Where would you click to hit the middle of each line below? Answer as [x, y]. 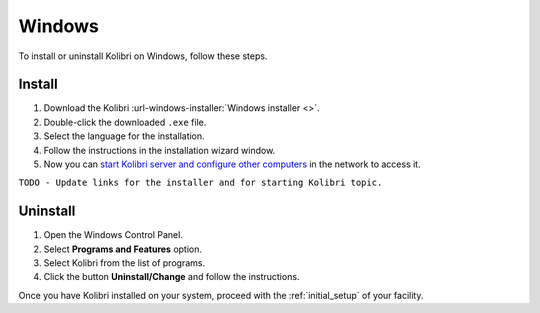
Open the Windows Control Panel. [113, 235]
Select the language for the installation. [124, 136]
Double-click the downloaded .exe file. [125, 122]
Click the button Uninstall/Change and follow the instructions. [171, 277]
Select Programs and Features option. [123, 249]
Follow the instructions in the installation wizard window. [159, 150]
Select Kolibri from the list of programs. [124, 263]
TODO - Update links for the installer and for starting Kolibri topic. [200, 183]
